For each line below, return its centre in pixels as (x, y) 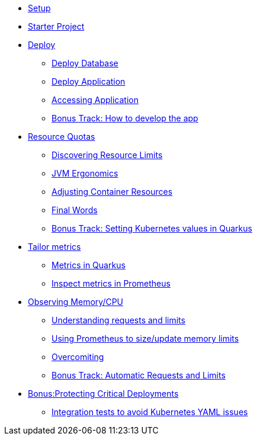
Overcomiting (78, 357)
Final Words (75, 210)
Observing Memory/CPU (76, 302)
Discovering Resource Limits (107, 155)
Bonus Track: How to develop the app (125, 118)
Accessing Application (95, 100)
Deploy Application (89, 81)
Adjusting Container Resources (112, 192)
